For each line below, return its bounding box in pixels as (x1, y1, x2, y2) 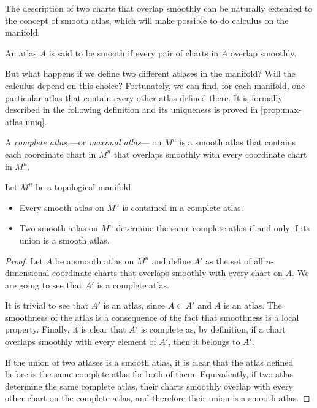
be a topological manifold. (36, 180, 134, 193)
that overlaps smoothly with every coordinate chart (113, 147, 307, 160)
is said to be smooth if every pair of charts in (48, 46, 219, 59)
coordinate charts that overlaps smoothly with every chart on (52, 266, 283, 279)
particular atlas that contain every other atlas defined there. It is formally (5, 91, 283, 104)
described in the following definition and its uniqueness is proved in (5, 103, 258, 116)
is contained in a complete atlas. (122, 201, 243, 214)
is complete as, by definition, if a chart (140, 323, 286, 336)
